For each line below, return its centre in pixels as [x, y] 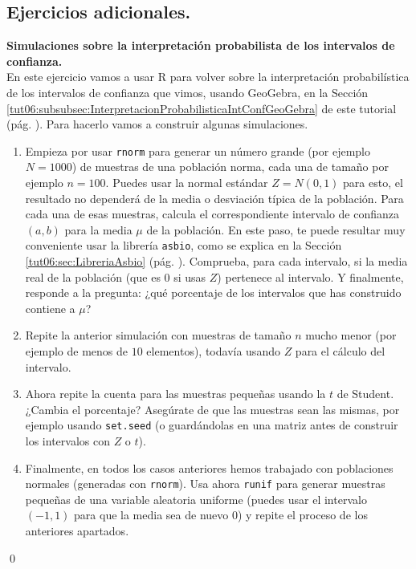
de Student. [365, 394]
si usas [190, 276]
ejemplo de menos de [77, 351]
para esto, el [373, 183]
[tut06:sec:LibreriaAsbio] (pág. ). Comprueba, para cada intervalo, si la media [216, 261]
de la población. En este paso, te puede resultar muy [276, 229]
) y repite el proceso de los [302, 515]
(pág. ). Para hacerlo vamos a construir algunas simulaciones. [157, 124]
